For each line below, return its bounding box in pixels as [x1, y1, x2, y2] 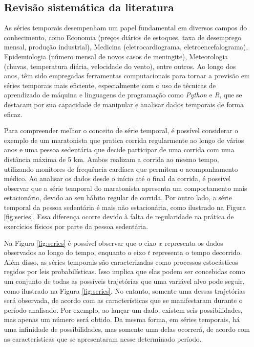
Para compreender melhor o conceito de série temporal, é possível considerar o [4, 125, 238, 136]
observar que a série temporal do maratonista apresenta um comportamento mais [4, 183, 247, 193]
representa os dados [165, 237, 223, 248]
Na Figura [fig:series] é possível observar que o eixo [4, 237, 156, 248]
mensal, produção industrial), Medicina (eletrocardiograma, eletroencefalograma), [4, 42, 248, 52]
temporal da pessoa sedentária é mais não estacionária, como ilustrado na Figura [4, 202, 246, 212]
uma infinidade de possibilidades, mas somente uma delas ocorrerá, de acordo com [4, 324, 250, 334]
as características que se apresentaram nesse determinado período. [4, 333, 202, 344]
